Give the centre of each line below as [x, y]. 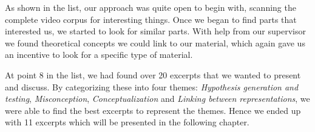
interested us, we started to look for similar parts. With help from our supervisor [155, 31]
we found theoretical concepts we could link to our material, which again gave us [155, 42]
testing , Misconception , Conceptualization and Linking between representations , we [157, 99]
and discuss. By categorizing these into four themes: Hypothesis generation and [152, 86]
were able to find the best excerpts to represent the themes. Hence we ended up [153, 110]
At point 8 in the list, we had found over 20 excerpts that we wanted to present [153, 74]
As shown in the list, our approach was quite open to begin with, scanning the [151, 7]
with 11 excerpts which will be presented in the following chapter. [127, 122]
